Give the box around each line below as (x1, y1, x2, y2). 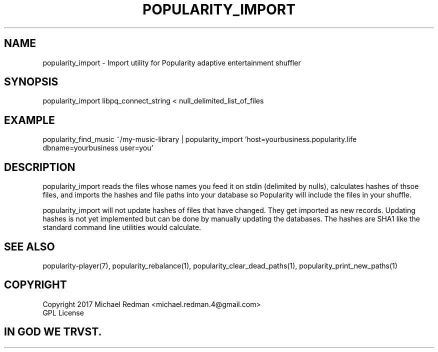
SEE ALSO (4, 240, 55, 253)
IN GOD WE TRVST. (4, 325, 102, 338)
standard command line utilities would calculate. (42, 223, 201, 232)
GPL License (42, 308, 84, 317)
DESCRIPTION (4, 160, 75, 173)
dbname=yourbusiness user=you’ (42, 143, 153, 152)
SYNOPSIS (4, 75, 58, 88)
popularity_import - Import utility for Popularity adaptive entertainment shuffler (42, 58, 301, 67)
